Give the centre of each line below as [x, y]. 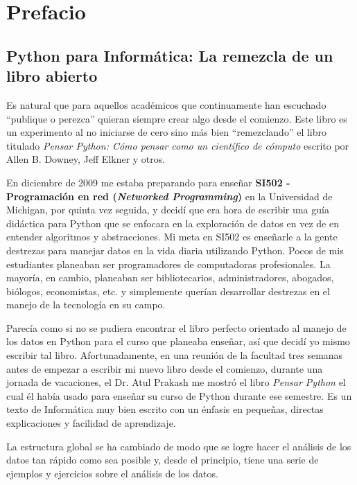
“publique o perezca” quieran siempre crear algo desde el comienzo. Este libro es [177, 118]
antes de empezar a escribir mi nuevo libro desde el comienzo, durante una [165, 368]
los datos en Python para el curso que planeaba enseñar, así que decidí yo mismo [178, 341]
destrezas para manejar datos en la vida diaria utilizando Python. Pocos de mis [175, 250]
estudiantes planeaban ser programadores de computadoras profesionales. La [168, 264]
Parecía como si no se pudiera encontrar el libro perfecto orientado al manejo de [176, 327]
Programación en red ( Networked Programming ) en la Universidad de [169, 196]
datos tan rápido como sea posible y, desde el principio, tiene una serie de [163, 460]
